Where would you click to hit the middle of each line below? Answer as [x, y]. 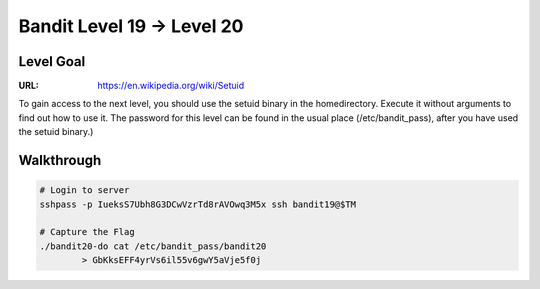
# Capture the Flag [87, 232]
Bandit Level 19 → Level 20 [131, 26]
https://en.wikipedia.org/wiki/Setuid [171, 86]
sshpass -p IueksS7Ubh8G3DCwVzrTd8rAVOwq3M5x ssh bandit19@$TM [198, 204]
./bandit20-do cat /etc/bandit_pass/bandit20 [153, 246]
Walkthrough [60, 160]
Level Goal [52, 61]
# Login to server [84, 190]
